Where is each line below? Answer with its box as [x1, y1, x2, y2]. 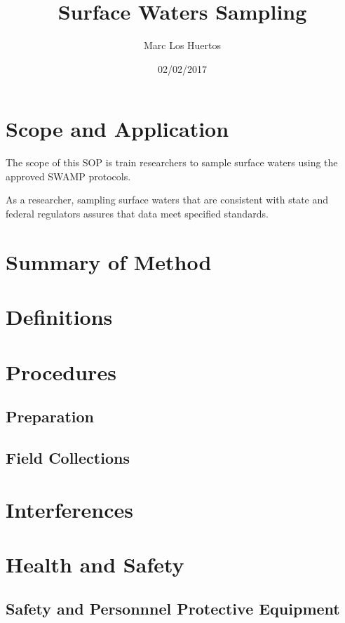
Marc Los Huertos [143, 38, 222, 53]
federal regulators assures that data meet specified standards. [6, 206, 269, 221]
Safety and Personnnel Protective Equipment [6, 598, 340, 619]
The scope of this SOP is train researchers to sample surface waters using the [6, 155, 338, 170]
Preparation [6, 406, 94, 427]
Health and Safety [6, 549, 184, 578]
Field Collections [6, 446, 130, 468]
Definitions [6, 302, 113, 331]
